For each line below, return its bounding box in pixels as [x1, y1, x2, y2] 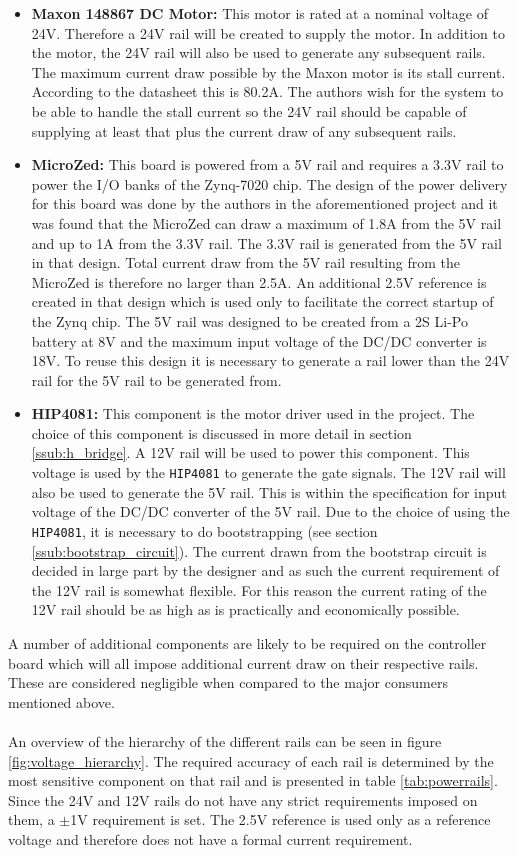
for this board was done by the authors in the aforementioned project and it [31, 193, 498, 214]
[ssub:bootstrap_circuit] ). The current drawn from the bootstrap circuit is [31, 540, 487, 561]
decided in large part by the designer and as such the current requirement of [31, 560, 500, 581]
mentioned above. [8, 691, 115, 712]
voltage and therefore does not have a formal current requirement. [8, 828, 413, 849]
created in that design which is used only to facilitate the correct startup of [31, 291, 494, 312]
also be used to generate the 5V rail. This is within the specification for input [31, 481, 507, 502]
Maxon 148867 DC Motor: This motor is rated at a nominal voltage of [31, 3, 489, 23]
